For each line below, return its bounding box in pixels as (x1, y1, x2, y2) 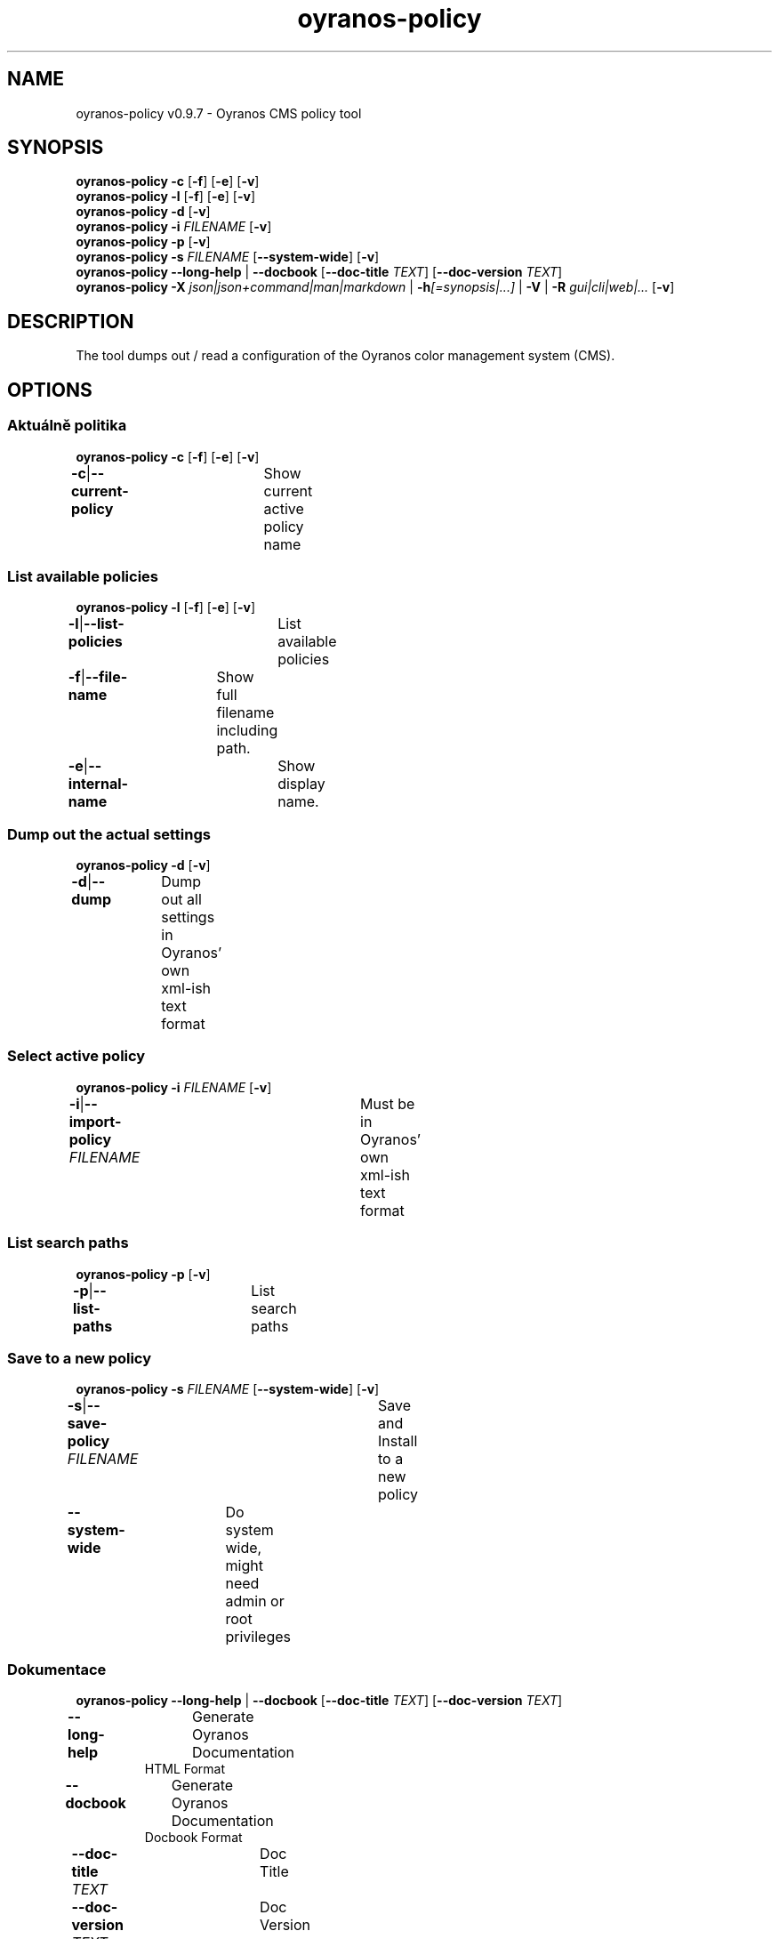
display (277, 775, 325, 793)
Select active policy (7, 1047, 146, 1066)
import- (68, 1112, 122, 1130)
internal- (68, 775, 129, 793)
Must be (360, 1094, 415, 1113)
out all (161, 890, 202, 908)
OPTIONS (7, 378, 92, 401)
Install (378, 1432, 418, 1451)
